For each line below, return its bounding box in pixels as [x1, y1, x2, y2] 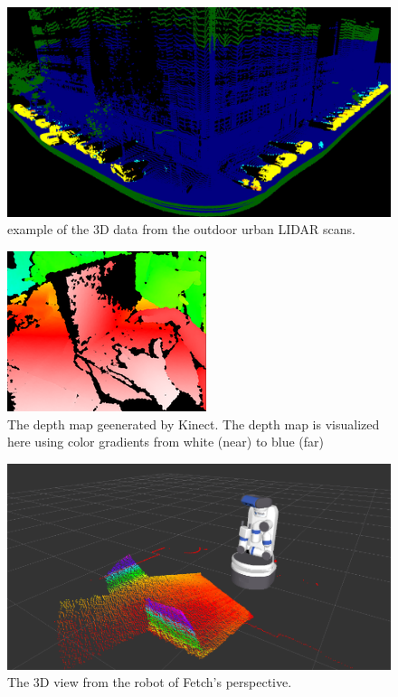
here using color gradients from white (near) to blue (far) [7, 432, 325, 451]
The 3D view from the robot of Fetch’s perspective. [7, 673, 292, 692]
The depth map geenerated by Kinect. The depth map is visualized [7, 414, 380, 433]
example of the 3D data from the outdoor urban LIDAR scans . [7, 220, 355, 239]
